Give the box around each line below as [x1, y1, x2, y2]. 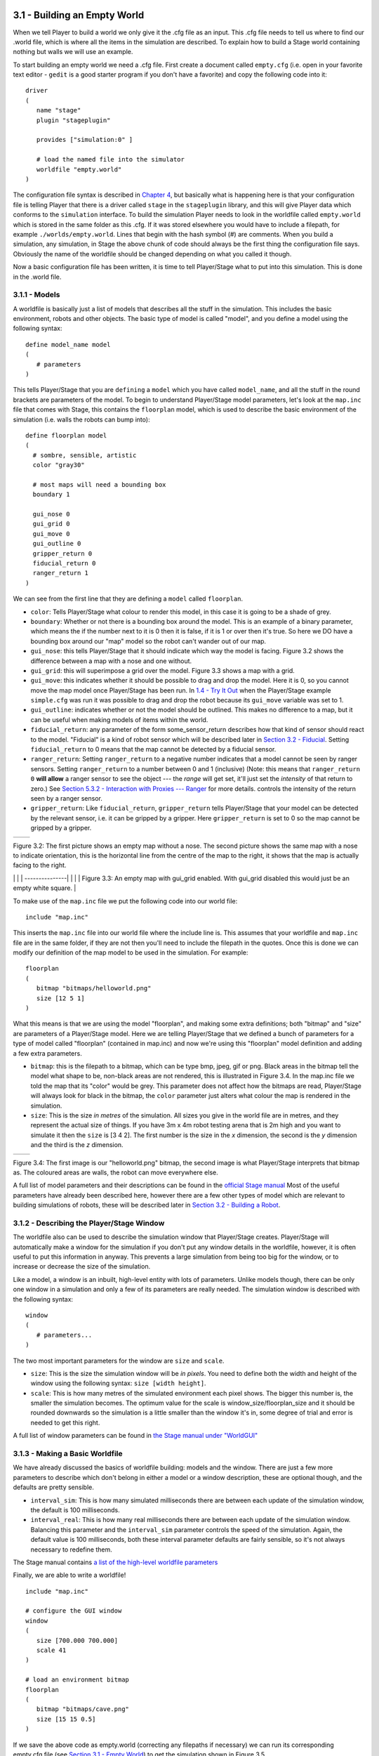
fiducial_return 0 [32, 559, 96, 568]
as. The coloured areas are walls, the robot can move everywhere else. [13, 1168, 218, 1177]
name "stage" [36, 106, 81, 114]
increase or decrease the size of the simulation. [13, 1262, 151, 1271]
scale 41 [36, 1646, 67, 1654]
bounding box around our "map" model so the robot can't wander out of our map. [30, 636, 267, 646]
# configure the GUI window [25, 1607, 122, 1615]
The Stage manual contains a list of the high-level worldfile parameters [13, 1558, 218, 1566]
